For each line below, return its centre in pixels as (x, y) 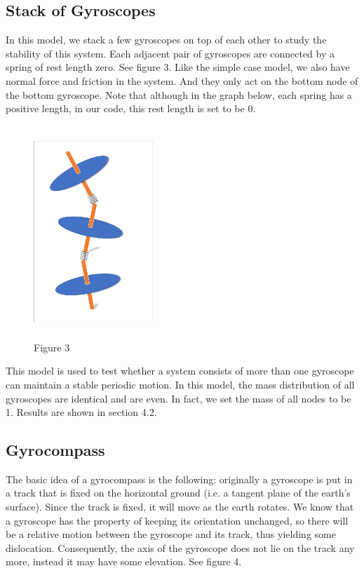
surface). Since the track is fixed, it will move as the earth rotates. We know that (180, 507)
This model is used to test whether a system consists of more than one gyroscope (180, 371)
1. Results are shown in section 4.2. (81, 412)
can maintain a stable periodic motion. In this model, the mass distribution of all (180, 384)
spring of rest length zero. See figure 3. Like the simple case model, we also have (178, 67)
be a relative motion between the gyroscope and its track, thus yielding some (171, 534)
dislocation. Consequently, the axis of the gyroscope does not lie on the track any (180, 547)
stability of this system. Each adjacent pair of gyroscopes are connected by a (170, 53)
